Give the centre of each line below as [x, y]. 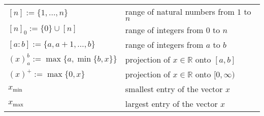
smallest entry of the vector [174, 89]
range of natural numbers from [180, 11]
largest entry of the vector [171, 104]
